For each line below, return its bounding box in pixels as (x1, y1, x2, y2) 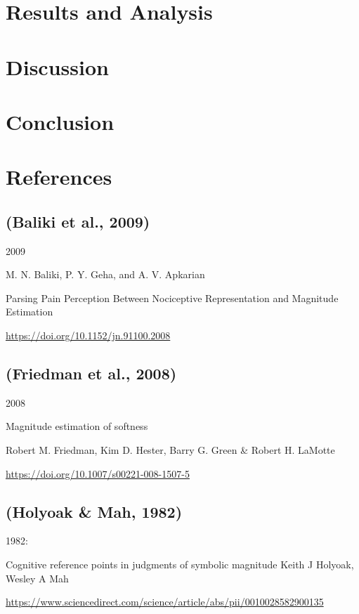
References (6, 162, 112, 191)
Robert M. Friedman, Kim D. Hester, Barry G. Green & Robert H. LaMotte (6, 443, 335, 457)
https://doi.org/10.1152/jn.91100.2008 (6, 328, 171, 343)
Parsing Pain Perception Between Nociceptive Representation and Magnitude (6, 290, 339, 305)
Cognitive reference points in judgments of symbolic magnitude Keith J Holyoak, (6, 557, 354, 572)
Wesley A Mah (6, 570, 69, 585)
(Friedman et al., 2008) (6, 362, 177, 384)
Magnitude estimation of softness (6, 419, 148, 433)
